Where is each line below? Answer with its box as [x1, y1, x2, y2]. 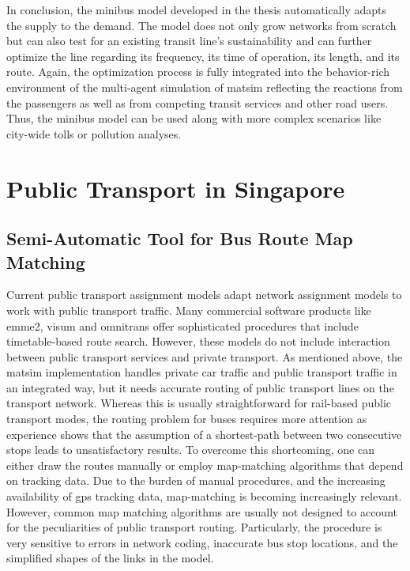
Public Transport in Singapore [6, 172, 345, 204]
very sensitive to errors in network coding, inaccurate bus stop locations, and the [6, 534, 398, 550]
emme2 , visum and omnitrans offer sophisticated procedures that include [6, 317, 359, 334]
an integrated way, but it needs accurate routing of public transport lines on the [6, 379, 394, 395]
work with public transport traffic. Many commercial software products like [6, 301, 371, 318]
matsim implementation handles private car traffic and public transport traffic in [6, 364, 397, 380]
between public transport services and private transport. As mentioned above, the [6, 348, 403, 365]
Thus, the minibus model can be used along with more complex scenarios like [6, 110, 382, 127]
